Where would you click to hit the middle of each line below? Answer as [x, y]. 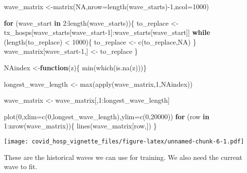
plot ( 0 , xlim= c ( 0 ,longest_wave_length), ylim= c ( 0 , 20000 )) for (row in [107, 116]
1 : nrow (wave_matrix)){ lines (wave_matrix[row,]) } [80, 126]
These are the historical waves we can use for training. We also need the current [123, 157]
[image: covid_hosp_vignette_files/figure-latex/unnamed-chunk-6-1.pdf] [124, 141]
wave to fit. [21, 166]
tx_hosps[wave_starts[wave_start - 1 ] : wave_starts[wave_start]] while [107, 32]
